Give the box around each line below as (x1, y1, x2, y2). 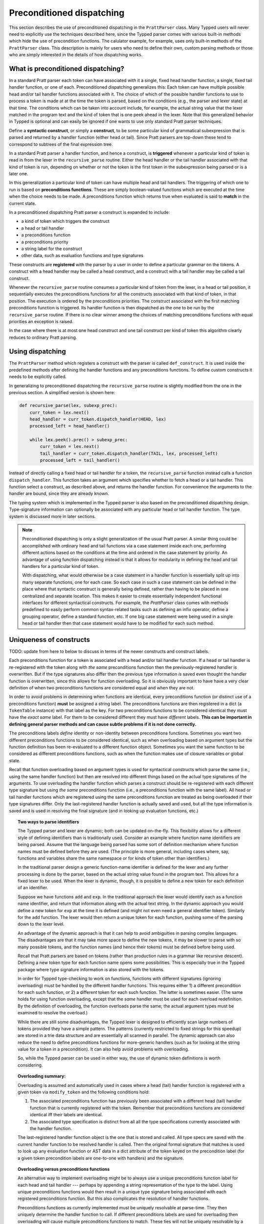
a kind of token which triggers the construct (21, 218, 110, 224)
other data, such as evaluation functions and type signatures (21, 253, 144, 259)
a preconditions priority (21, 239, 68, 245)
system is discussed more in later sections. (9, 513, 96, 519)
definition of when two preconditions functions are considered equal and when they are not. (9, 684, 195, 690)
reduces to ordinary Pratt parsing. (9, 334, 77, 340)
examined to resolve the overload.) (18, 1010, 88, 1016)
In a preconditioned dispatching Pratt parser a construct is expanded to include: (9, 210, 170, 215)
